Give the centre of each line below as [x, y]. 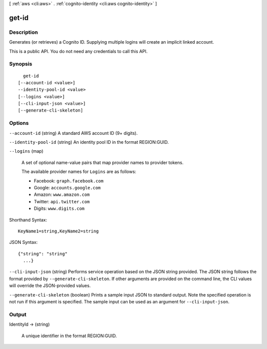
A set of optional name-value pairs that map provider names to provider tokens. [103, 162]
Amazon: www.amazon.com [62, 195]
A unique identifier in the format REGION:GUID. [69, 336]
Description [23, 32]
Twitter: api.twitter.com [62, 201]
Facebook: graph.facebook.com [69, 180]
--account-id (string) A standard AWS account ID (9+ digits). [73, 133]
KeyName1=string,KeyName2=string [58, 231]
